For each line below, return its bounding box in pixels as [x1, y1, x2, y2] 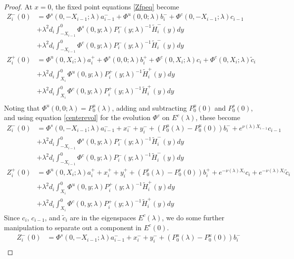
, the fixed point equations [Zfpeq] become [51, 1, 179, 11]
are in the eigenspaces [70, 212, 136, 222]
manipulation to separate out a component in [4, 222, 142, 232]
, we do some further [162, 212, 225, 222]
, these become [196, 112, 241, 123]
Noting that [4, 102, 40, 113]
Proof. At [4, 1, 33, 11]
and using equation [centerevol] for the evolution [4, 112, 151, 123]
